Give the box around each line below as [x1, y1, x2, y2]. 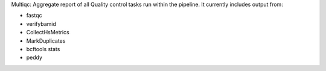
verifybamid [26, 20, 57, 27]
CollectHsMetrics [26, 29, 69, 36]
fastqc [26, 12, 42, 19]
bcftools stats [26, 45, 60, 52]
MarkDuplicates [26, 37, 66, 45]
